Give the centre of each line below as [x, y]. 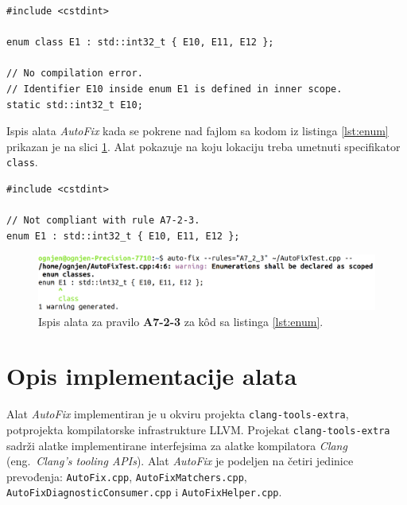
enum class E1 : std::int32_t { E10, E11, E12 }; [140, 43]
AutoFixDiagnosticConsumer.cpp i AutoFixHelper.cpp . [144, 492]
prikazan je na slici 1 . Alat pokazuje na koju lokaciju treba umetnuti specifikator [203, 146]
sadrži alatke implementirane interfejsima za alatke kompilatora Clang [177, 445]
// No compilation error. [75, 74]
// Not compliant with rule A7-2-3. [103, 221]
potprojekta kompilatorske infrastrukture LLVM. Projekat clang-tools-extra [198, 429]
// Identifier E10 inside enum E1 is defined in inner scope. [174, 89]
